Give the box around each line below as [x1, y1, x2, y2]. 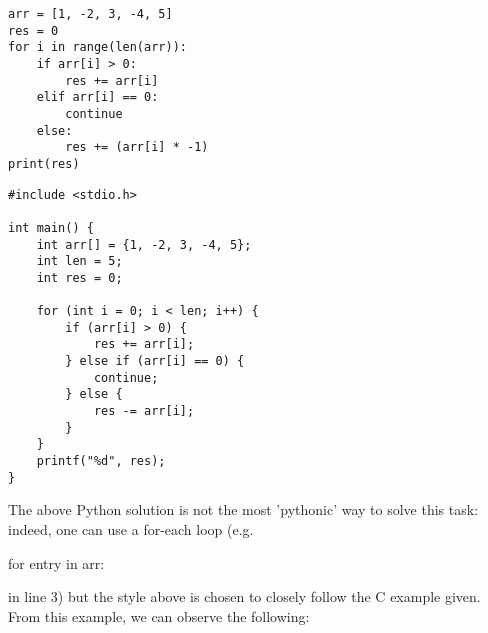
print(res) [8, 156, 80, 171]
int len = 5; [36, 254, 123, 269]
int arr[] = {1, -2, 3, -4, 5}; [36, 237, 252, 252]
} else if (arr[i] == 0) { [65, 354, 245, 369]
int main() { [8, 220, 94, 235]
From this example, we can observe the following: [8, 605, 310, 626]
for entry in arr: [8, 552, 105, 573]
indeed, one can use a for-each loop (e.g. [8, 518, 254, 539]
